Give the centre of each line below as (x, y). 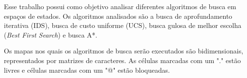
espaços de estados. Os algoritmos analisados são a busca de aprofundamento (118, 16)
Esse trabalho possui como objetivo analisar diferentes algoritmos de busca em (120, 6)
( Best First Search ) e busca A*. (51, 34)
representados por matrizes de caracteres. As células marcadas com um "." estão (123, 60)
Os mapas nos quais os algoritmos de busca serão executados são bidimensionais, (124, 51)
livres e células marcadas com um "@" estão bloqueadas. (87, 70)
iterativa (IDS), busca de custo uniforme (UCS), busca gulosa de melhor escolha (123, 25)
